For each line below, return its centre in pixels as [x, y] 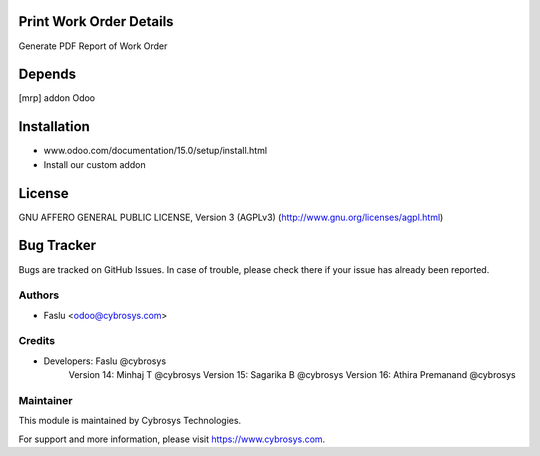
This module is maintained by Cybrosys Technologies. [130, 421]
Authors [39, 295]
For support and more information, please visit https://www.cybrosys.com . [172, 439]
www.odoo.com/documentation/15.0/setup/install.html [155, 151]
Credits [36, 341]
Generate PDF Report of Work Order [93, 46]
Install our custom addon [94, 164]
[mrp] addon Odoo [56, 98]
